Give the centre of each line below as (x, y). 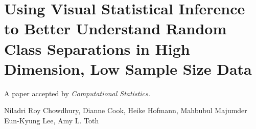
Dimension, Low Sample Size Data (128, 68)
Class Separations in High (97, 48)
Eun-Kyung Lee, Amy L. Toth (52, 120)
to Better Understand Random (115, 28)
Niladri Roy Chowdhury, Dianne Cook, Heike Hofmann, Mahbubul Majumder (126, 110)
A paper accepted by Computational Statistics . (77, 93)
